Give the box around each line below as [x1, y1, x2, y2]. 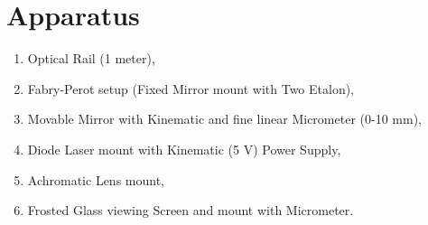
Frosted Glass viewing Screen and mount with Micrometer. [27, 201, 354, 220]
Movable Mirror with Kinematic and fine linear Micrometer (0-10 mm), [27, 109, 422, 128]
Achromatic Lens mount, [27, 170, 164, 189]
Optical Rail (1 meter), [27, 49, 155, 68]
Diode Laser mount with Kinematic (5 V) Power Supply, [27, 139, 341, 158]
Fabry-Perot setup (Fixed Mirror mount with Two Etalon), [27, 79, 355, 98]
